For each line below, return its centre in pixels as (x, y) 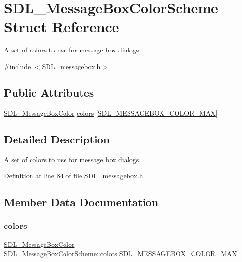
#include (17, 66)
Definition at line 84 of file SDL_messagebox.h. (74, 176)
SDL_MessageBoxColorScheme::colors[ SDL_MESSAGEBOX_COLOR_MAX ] (121, 253)
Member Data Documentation (81, 202)
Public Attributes (49, 92)
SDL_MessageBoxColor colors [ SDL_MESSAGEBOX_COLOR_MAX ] (111, 113)
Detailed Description (57, 139)
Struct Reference (62, 26)
